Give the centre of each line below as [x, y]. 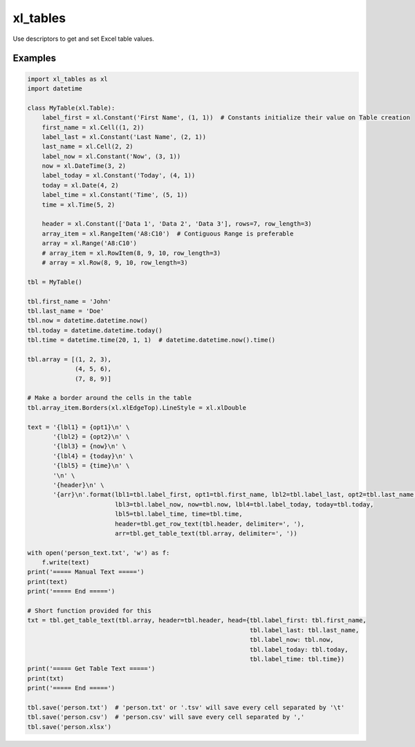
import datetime [55, 88]
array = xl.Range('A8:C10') [90, 243]
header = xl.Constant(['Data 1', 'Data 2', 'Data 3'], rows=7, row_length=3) [177, 224]
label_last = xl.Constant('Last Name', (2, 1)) [124, 137]
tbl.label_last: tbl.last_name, [304, 630]
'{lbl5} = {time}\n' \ [91, 466]
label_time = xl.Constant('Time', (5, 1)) [115, 195]
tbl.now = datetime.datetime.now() [87, 321]
